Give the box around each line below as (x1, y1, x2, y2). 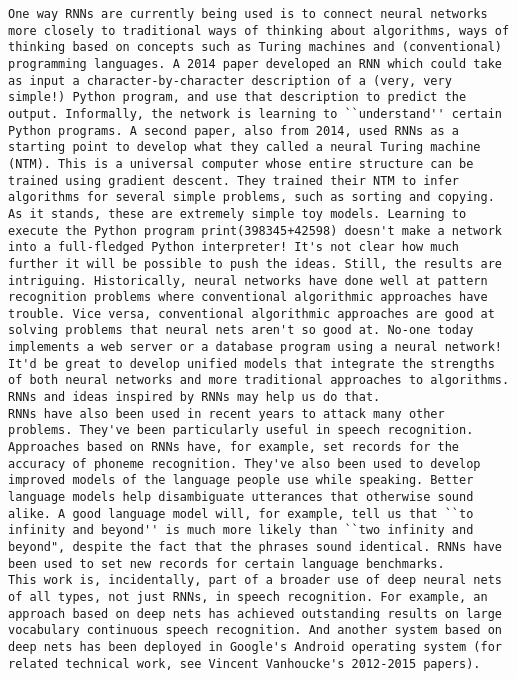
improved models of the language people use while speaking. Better (8, 473, 474, 488)
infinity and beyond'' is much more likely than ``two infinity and (8, 523, 474, 538)
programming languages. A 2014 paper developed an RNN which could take (8, 56, 502, 71)
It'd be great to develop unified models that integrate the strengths (8, 356, 495, 371)
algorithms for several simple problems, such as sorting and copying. (8, 190, 495, 205)
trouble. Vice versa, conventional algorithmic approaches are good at (8, 306, 495, 321)
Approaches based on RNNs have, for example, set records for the (8, 440, 460, 455)
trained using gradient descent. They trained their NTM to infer (8, 173, 460, 188)
